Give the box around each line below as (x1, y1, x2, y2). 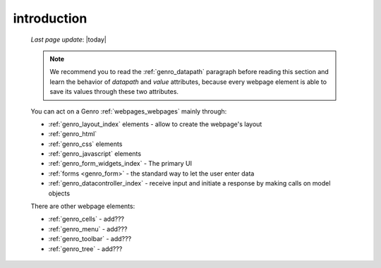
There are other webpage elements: (30, 202, 135, 211)
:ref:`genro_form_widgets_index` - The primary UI (48, 159, 192, 168)
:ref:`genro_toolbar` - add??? (48, 235, 132, 243)
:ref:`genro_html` (48, 130, 97, 138)
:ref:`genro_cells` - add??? (48, 215, 125, 224)
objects (48, 189, 71, 197)
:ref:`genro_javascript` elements (48, 150, 141, 158)
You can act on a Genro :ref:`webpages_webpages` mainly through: (30, 106, 227, 116)
